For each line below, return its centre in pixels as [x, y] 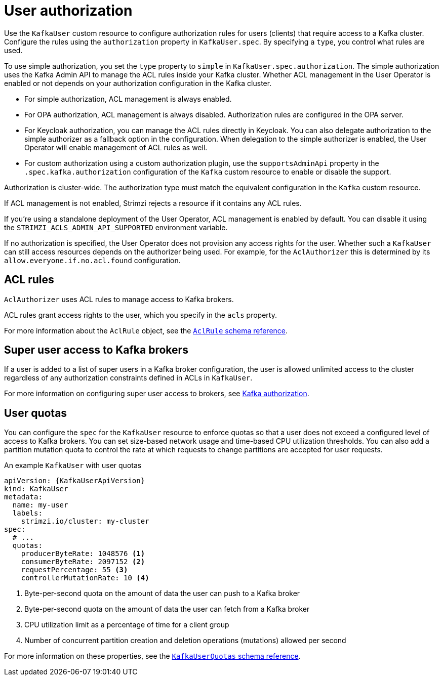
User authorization [68, 11]
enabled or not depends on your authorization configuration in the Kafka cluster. [138, 83]
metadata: [23, 497]
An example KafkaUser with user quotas [73, 465]
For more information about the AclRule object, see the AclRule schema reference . [146, 330]
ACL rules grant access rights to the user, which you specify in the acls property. [140, 315]
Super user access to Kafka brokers [96, 350]
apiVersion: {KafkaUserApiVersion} [75, 481]
